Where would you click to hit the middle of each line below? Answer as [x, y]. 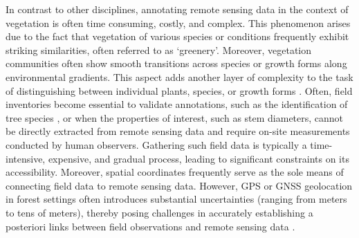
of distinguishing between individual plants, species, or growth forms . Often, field [179, 90]
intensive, [26, 158]
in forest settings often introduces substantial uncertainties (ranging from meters [176, 199]
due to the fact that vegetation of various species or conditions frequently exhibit [177, 36]
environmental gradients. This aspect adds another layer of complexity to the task [179, 76]
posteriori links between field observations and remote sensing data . [150, 226]
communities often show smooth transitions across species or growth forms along [176, 63]
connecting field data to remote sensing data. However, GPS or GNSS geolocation [179, 185]
